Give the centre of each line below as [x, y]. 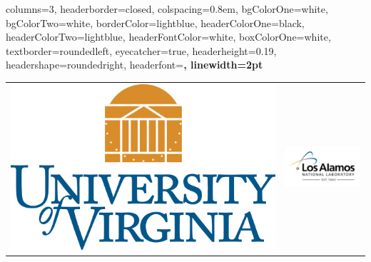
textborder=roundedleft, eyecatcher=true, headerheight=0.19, [141, 50]
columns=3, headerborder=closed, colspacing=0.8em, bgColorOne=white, [167, 9]
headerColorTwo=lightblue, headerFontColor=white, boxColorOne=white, [168, 37]
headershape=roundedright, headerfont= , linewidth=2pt [134, 65]
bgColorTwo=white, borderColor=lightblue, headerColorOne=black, [155, 22]
